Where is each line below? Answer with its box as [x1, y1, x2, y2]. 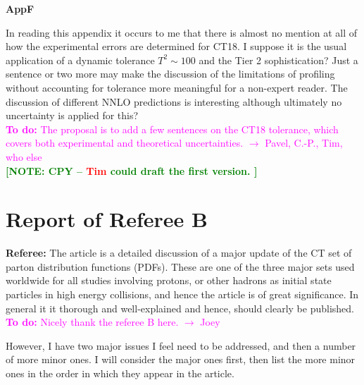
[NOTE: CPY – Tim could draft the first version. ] [6, 163, 258, 178]
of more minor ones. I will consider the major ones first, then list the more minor [6, 352, 356, 367]
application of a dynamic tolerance [6, 52, 155, 67]
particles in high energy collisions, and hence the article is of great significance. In [6, 287, 359, 302]
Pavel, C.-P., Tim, [265, 135, 343, 150]
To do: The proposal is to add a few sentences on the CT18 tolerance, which [6, 121, 339, 136]
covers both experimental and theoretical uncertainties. [6, 135, 244, 150]
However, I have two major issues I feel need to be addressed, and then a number [6, 338, 356, 353]
